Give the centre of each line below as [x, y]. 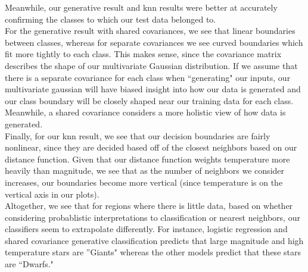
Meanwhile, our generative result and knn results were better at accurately [141, 7]
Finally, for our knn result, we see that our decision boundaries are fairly [138, 135]
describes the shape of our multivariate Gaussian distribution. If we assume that [151, 65]
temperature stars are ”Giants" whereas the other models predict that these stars [153, 252]
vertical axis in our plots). [52, 194]
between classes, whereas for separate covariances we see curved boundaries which [154, 42]
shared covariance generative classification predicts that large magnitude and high [154, 240]
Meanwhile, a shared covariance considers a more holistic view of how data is [145, 112]
